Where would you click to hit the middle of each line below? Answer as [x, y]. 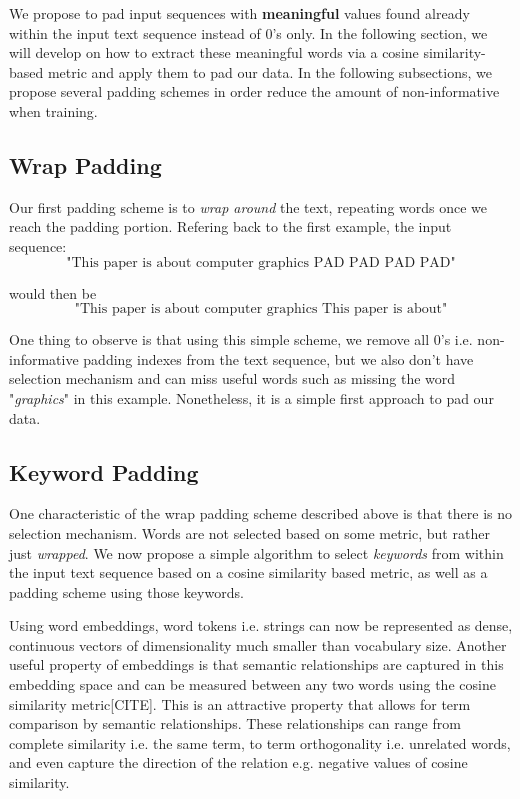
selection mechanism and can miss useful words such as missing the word [232, 378]
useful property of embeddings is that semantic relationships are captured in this [256, 664]
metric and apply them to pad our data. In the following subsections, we [269, 71]
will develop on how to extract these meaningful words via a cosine [214, 52]
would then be [53, 292]
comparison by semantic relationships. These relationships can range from [235, 723]
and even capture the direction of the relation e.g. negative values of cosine [238, 762]
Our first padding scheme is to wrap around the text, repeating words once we [248, 206]
